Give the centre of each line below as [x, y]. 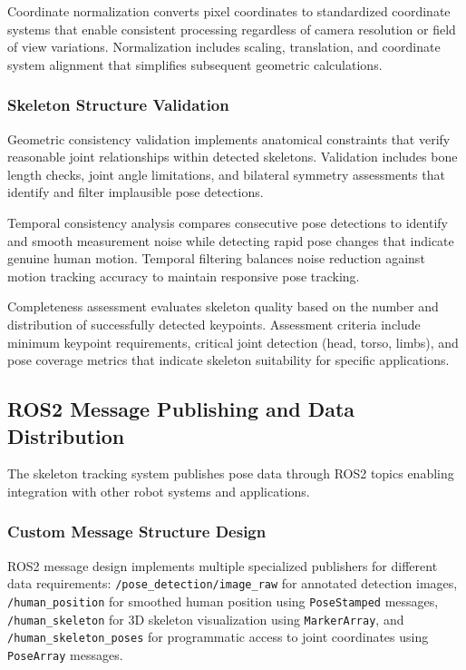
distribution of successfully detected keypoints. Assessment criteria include [214, 324]
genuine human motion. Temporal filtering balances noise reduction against [216, 258]
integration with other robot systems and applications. [159, 491]
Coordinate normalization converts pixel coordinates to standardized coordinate [229, 11]
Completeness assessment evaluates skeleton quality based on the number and [223, 306]
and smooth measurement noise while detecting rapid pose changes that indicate [231, 240]
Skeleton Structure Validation [118, 105]
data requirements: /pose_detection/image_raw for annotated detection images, [233, 583]
